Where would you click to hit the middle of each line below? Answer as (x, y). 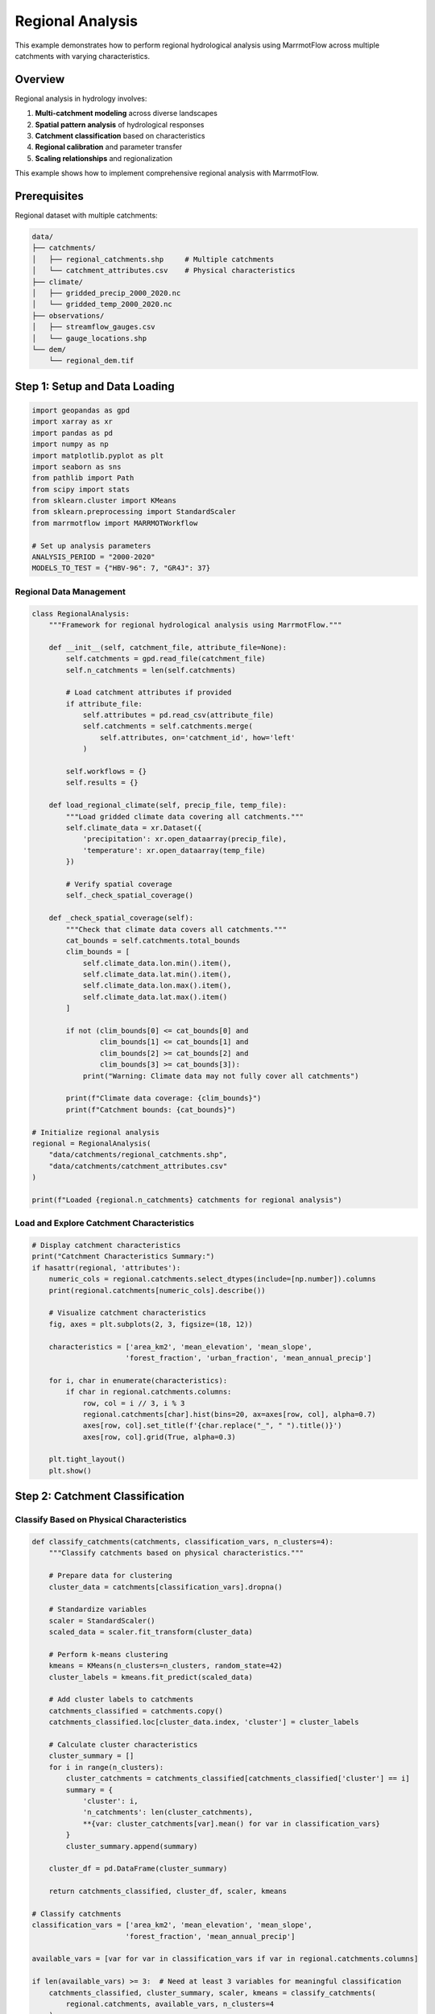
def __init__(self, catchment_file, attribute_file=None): (168, 647)
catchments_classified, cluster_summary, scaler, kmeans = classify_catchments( (212, 1993)
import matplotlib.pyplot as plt (98, 456)
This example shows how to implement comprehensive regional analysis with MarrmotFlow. (167, 173)
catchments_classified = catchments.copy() (136, 1711)
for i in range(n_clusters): (106, 1767)
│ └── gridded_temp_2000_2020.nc (102, 305)
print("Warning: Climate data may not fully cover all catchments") (221, 1076)
